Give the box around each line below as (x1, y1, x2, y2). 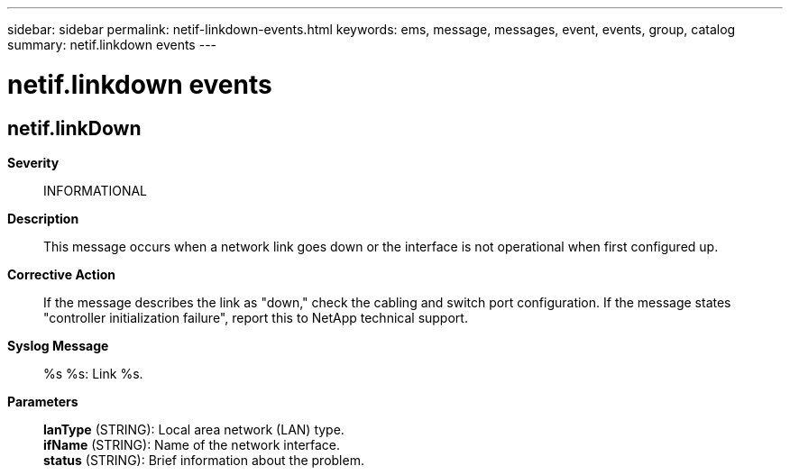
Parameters (7, 393, 78, 409)
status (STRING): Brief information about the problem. (43, 452, 364, 468)
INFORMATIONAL (43, 182, 148, 198)
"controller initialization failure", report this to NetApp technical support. (43, 309, 468, 325)
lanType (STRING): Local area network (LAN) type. (43, 421, 344, 437)
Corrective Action (7, 266, 115, 282)
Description (7, 210, 79, 226)
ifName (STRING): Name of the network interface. (43, 436, 341, 452)
